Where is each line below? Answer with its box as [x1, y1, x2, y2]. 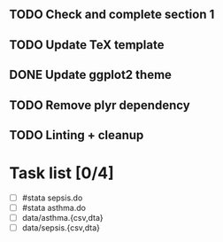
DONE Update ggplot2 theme [9, 67, 173, 82]
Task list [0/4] [9, 163, 114, 183]
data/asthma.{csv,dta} [21, 213, 104, 223]
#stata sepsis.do [21, 192, 83, 203]
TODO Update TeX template [9, 37, 165, 52]
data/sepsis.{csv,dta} [21, 222, 100, 233]
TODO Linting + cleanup [9, 128, 144, 143]
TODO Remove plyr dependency [9, 98, 190, 113]
